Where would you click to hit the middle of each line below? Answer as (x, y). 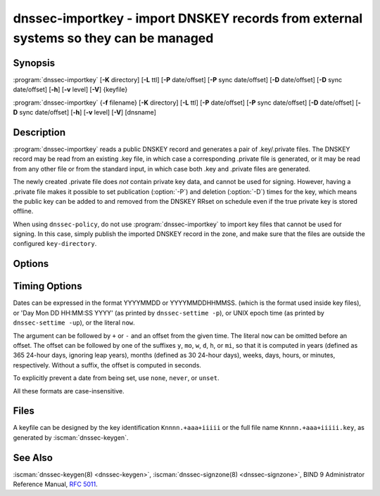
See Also (33, 458)
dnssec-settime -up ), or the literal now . (74, 322)
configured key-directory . (55, 244)
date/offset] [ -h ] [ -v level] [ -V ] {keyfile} (70, 90)
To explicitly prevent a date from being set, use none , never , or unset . (116, 378)
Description (39, 132)
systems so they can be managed (113, 38)
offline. (23, 211)
